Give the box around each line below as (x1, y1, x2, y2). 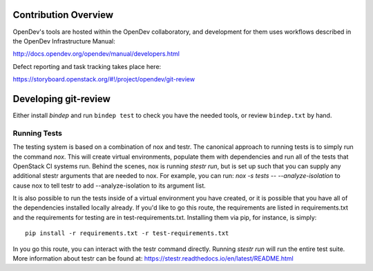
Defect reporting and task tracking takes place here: (12, 62, 162, 70)
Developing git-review (12, 93, 111, 105)
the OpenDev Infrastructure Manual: (12, 37, 115, 45)
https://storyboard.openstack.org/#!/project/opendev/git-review (12, 75, 195, 83)
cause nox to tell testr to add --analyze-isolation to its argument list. (12, 181, 207, 190)
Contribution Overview (12, 9, 114, 21)
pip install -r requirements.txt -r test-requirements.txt (25, 230, 229, 237)
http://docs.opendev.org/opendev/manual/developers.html (12, 50, 180, 58)
